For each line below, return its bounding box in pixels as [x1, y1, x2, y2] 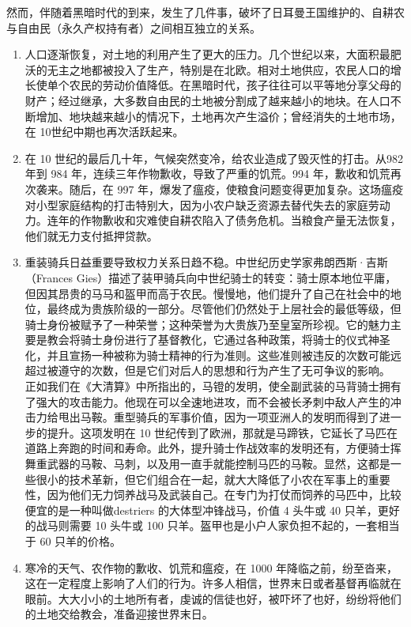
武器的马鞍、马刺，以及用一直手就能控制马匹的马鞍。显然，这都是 [47, 455, 390, 472]
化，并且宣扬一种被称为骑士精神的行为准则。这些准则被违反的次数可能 [25, 346, 390, 363]
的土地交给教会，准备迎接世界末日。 [25, 606, 213, 622]
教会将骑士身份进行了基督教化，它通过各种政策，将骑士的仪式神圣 [47, 331, 390, 348]
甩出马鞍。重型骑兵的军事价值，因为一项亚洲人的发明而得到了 [58, 409, 379, 425]
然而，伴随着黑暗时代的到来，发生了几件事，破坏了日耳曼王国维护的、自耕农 [6, 4, 405, 20]
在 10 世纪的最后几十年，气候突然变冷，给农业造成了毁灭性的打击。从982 [25, 149, 404, 166]
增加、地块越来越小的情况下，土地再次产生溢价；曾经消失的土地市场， [36, 108, 402, 124]
